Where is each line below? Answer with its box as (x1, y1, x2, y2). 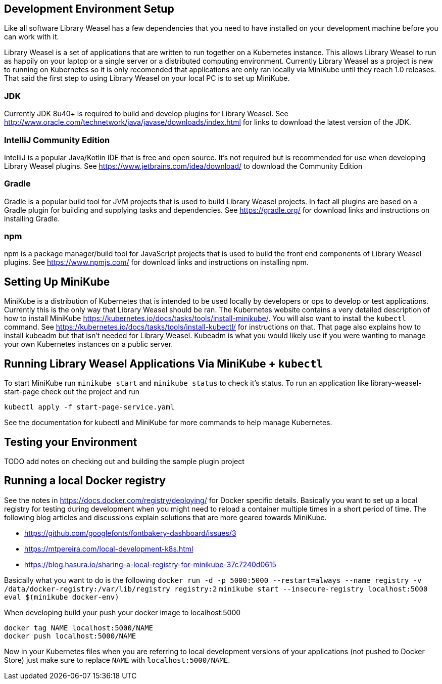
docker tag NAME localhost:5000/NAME (4, 623, 154, 632)
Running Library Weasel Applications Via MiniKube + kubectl (4, 357, 323, 370)
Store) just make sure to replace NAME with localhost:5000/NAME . (4, 655, 230, 664)
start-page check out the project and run (4, 387, 140, 396)
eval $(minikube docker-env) (4, 592, 119, 601)
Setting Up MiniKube (4, 275, 110, 288)
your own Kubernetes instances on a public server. (4, 340, 173, 349)
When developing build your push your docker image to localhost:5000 (4, 608, 241, 617)
